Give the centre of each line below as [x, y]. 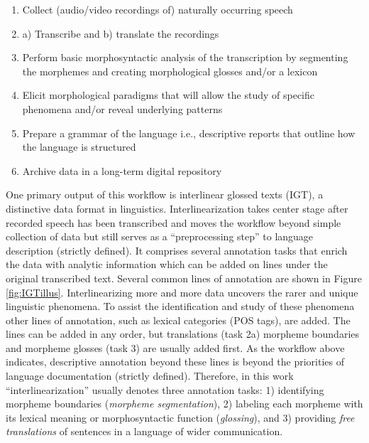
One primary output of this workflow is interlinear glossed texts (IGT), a [165, 194]
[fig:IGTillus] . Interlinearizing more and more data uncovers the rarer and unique [182, 292]
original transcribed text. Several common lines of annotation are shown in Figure [184, 278]
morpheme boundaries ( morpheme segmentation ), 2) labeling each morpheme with [184, 404]
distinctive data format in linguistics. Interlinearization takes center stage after [177, 208]
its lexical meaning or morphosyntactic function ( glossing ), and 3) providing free [180, 417]
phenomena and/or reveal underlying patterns [122, 108]
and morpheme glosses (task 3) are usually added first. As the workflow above [175, 347]
